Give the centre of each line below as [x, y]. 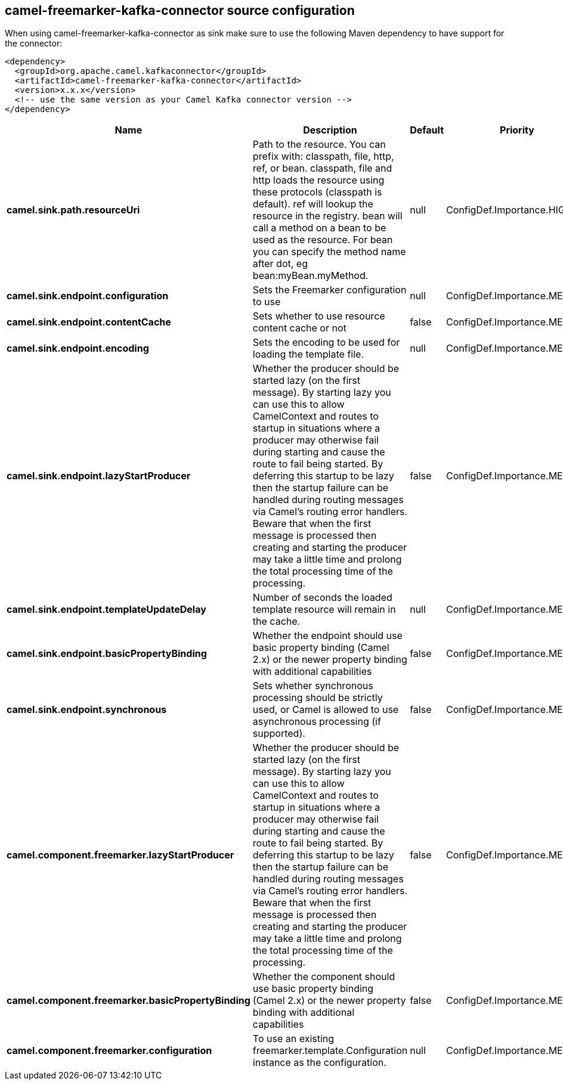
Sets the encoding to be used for [326, 342]
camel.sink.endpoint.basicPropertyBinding [107, 654]
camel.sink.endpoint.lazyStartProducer [99, 476]
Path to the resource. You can [319, 145]
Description [330, 130]
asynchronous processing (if [317, 722]
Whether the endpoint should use [327, 636]
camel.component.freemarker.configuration [109, 1051]
